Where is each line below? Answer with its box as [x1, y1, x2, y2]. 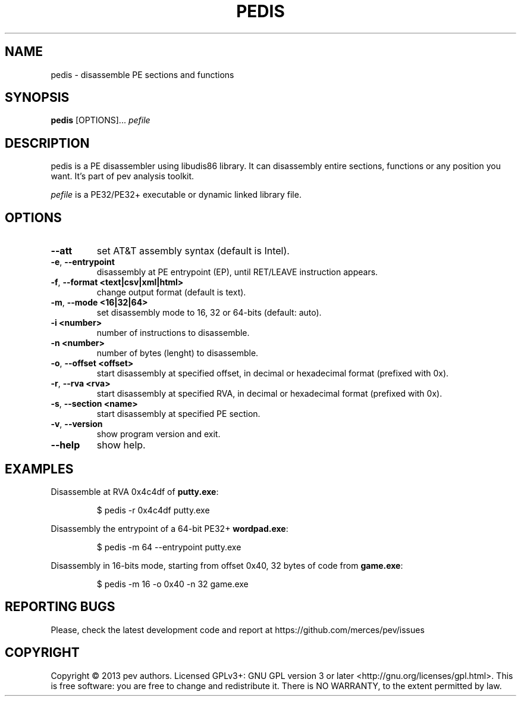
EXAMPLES [5, 461, 74, 476]
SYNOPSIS [5, 90, 70, 105]
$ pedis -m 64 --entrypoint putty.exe [96, 541, 241, 552]
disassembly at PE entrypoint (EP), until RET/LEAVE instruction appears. [96, 267, 378, 278]
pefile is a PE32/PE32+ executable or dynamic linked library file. [51, 189, 302, 200]
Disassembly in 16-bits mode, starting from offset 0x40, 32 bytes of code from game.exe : [51, 560, 403, 571]
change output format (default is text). [96, 287, 246, 298]
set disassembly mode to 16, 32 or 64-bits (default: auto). [96, 307, 322, 318]
